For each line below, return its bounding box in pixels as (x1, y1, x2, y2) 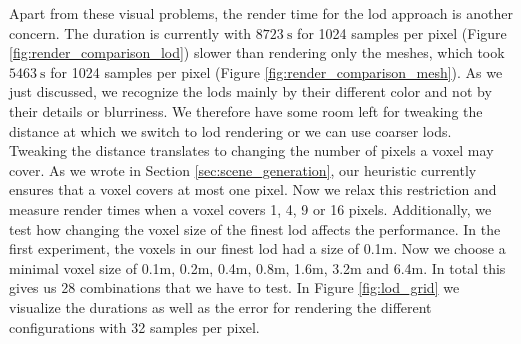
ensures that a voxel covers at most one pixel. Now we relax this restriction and (9, 179, 497, 200)
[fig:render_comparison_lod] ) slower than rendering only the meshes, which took (9, 42, 505, 63)
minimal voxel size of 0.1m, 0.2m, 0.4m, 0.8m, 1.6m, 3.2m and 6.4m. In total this (9, 257, 506, 278)
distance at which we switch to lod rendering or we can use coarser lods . (9, 120, 452, 141)
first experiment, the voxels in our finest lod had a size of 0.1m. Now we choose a (9, 238, 506, 259)
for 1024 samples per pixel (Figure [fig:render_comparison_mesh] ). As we (50, 61, 503, 82)
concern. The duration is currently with (9, 22, 252, 43)
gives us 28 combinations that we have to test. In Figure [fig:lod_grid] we (9, 277, 460, 298)
